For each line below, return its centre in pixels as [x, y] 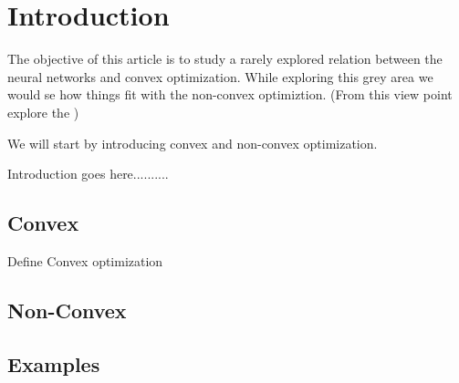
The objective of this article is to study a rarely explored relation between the [225, 59]
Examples [54, 363]
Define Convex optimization [85, 260]
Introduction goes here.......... [88, 174]
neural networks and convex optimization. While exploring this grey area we [220, 76]
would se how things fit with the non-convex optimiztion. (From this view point [230, 94]
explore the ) [43, 112]
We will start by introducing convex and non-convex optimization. [193, 143]
